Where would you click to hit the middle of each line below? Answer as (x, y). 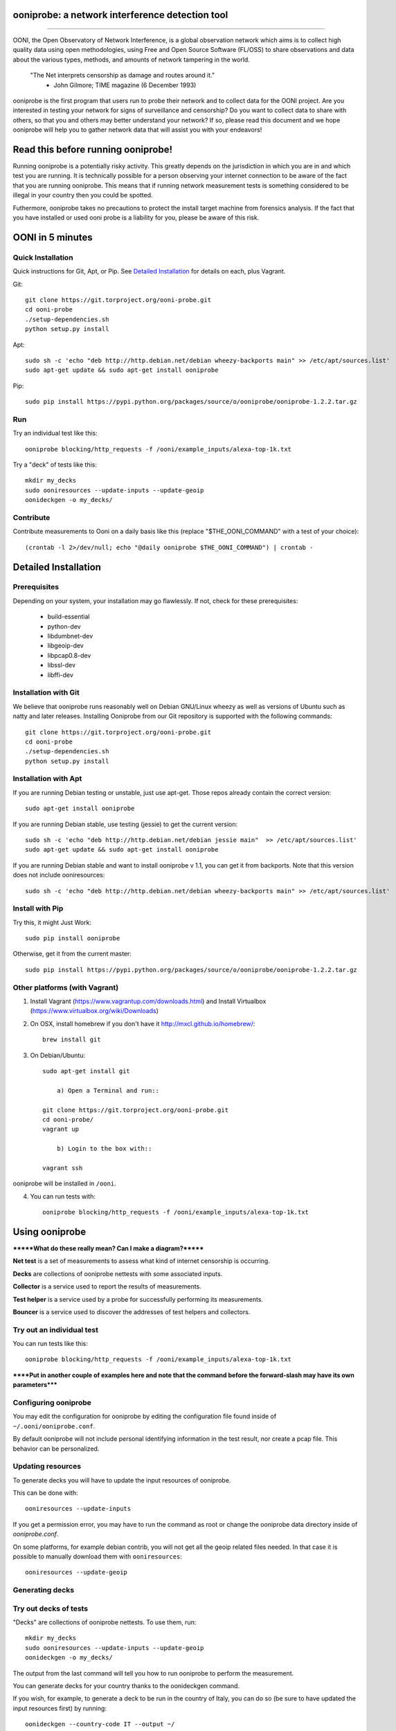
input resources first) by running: (60, 1708)
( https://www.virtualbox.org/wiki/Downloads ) (94, 1011)
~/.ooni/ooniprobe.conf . (54, 1426)
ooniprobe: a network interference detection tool (120, 15)
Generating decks (44, 1590)
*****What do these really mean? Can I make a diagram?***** (108, 1248)
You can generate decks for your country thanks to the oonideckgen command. (126, 1686)
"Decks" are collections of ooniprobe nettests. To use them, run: (105, 1622)
